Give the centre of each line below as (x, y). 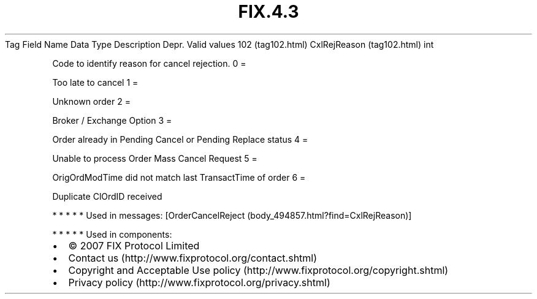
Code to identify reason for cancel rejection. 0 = (149, 63)
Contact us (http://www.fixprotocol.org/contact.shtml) (193, 258)
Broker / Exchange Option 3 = (112, 120)
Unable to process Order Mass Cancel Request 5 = (155, 158)
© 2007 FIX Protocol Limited (134, 245)
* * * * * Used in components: (112, 234)
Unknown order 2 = (91, 101)
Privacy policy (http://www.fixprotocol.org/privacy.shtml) (199, 282)
